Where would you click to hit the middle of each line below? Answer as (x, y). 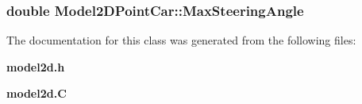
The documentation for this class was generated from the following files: (181, 40)
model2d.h (36, 66)
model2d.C (37, 93)
